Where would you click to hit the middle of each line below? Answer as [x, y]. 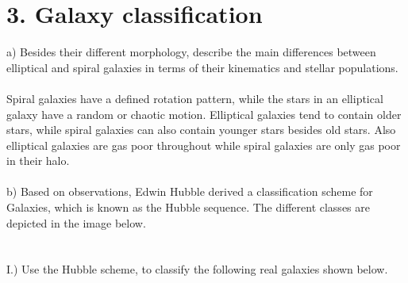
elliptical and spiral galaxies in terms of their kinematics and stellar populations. [202, 67]
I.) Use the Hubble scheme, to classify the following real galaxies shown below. [197, 269]
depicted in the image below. [76, 222]
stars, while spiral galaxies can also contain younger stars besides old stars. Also [201, 130]
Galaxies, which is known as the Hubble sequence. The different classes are [188, 207]
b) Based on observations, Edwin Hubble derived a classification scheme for [190, 191]
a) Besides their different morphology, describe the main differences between [191, 52]
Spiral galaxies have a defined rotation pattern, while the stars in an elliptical [195, 98]
